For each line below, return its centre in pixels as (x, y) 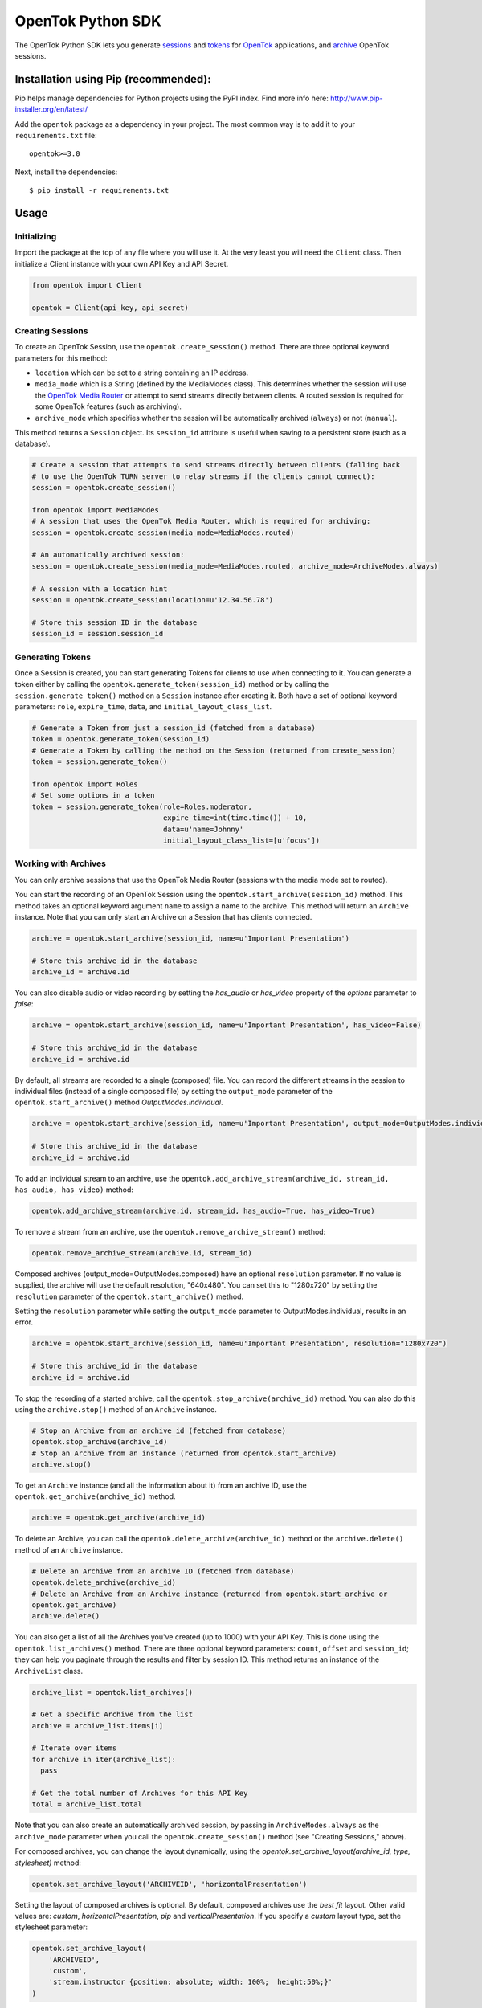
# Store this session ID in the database (114, 622)
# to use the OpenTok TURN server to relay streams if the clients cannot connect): (203, 476)
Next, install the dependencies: (66, 172)
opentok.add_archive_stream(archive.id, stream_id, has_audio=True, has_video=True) (203, 1210)
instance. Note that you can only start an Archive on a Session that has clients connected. (163, 916)
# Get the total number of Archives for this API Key (140, 1794)
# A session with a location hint (100, 589)
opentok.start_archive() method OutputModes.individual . (119, 1102)
